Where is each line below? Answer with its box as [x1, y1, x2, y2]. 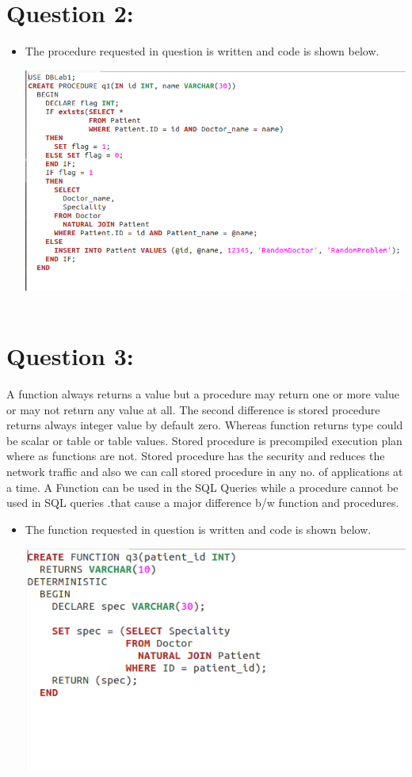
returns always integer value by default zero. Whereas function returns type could [6, 417, 403, 433]
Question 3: [6, 340, 134, 372]
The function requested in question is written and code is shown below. [25, 520, 372, 537]
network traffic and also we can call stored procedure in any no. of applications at [6, 463, 403, 480]
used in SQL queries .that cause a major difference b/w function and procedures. [6, 494, 399, 511]
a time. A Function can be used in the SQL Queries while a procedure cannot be [6, 478, 399, 495]
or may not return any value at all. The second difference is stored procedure [6, 401, 380, 417]
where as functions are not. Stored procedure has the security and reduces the [6, 448, 385, 464]
